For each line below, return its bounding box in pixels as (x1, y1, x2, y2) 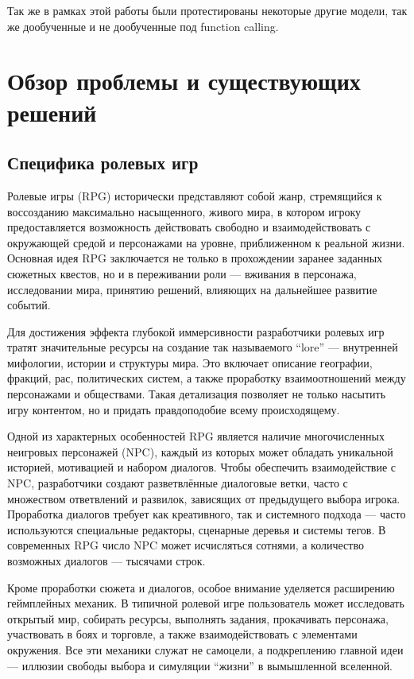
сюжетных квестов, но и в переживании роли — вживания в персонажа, (7, 265, 357, 281)
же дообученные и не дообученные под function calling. (7, 17, 279, 34)
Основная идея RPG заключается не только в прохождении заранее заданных (7, 250, 383, 266)
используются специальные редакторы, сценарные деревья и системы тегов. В (7, 521, 386, 537)
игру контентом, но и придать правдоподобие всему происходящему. (7, 401, 340, 417)
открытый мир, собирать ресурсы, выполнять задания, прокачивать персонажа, (7, 610, 389, 627)
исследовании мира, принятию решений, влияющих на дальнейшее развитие (7, 281, 377, 297)
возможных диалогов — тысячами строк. (7, 553, 206, 569)
